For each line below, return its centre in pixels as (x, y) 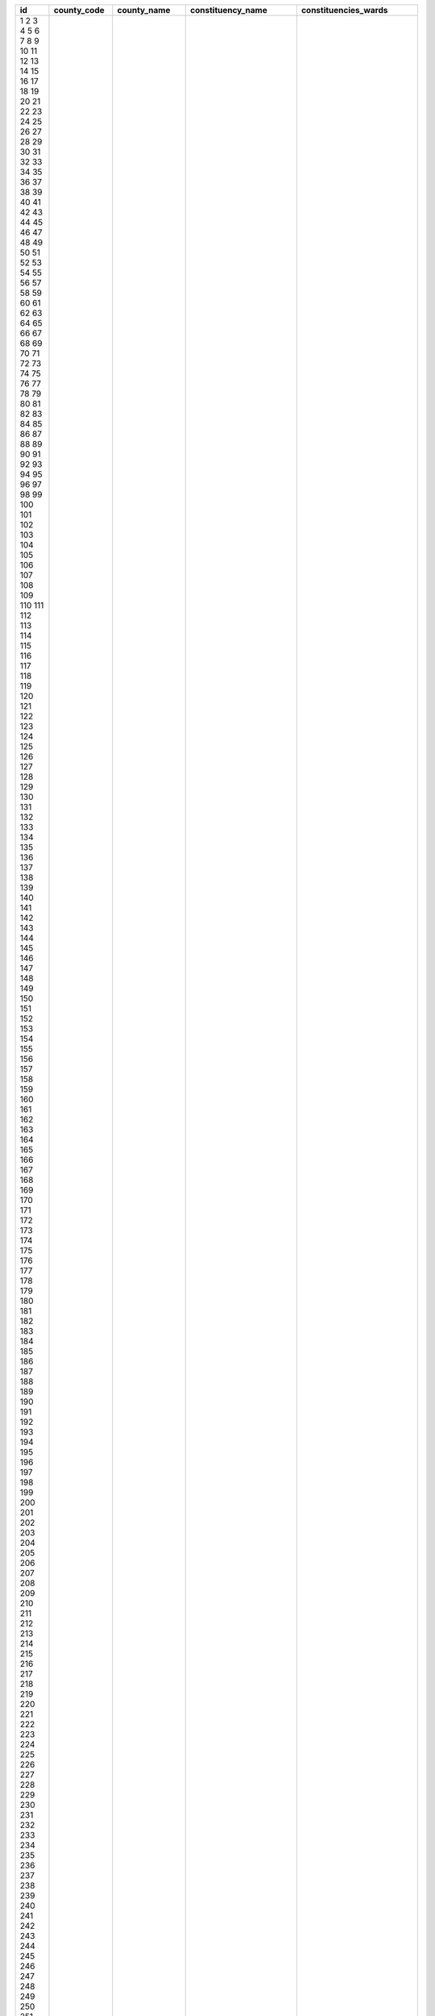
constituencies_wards (344, 10)
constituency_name (229, 10)
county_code (79, 10)
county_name (144, 10)
